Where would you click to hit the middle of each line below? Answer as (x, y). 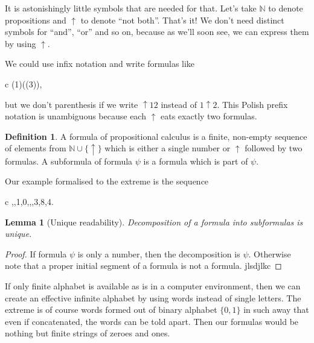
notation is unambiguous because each (75, 116)
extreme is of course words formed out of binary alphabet (111, 310)
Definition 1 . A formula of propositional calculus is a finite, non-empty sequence (156, 136)
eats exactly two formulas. (209, 116)
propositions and (36, 20)
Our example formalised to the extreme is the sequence (107, 181)
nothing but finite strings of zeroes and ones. (88, 333)
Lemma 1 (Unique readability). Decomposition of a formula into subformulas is (154, 222)
